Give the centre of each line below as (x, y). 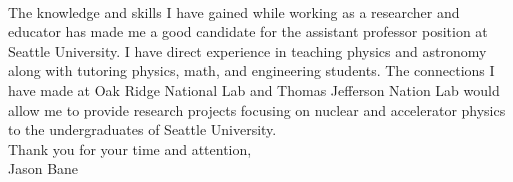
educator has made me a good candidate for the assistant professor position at (248, 31)
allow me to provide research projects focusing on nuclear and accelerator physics (257, 109)
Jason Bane (43, 168)
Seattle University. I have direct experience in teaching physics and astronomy (247, 50)
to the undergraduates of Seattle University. (142, 129)
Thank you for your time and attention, (130, 148)
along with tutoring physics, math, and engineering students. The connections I (251, 70)
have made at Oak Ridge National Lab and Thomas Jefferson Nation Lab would (254, 89)
